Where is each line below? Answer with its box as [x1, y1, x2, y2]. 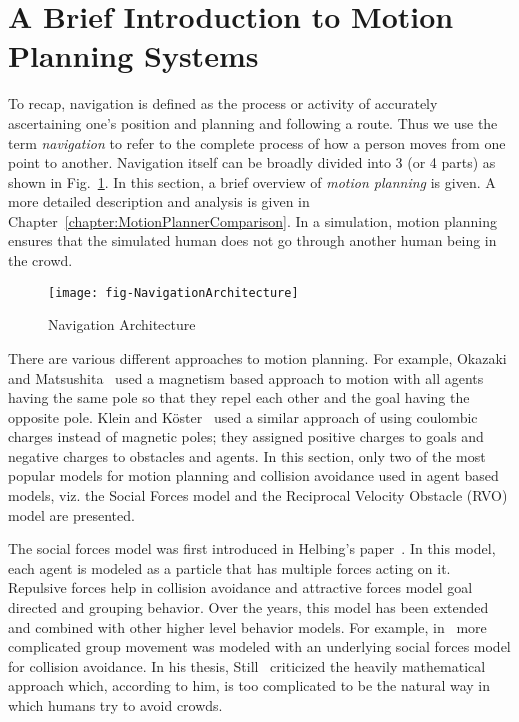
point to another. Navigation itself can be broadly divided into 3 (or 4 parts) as [8, 152, 496, 173]
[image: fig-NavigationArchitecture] [48, 285, 299, 300]
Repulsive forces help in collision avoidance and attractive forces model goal [8, 577, 473, 598]
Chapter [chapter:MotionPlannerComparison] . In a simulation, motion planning [8, 210, 498, 231]
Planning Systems [8, 35, 259, 76]
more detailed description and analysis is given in [8, 191, 310, 212]
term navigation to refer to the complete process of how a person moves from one [8, 132, 506, 153]
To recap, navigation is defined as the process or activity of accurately [8, 93, 438, 114]
